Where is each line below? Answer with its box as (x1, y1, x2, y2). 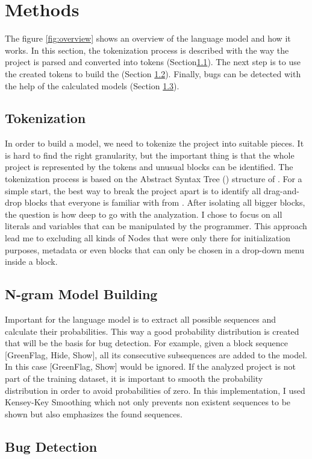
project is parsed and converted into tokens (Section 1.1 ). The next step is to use (5, 55, 301, 68)
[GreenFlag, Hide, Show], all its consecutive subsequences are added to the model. (5, 348, 308, 361)
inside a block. (5, 255, 58, 268)
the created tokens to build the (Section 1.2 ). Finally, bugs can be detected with (5, 67, 301, 80)
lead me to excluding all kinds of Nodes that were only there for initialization (5, 232, 290, 244)
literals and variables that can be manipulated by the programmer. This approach (5, 220, 307, 232)
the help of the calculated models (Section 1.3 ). (5, 79, 179, 92)
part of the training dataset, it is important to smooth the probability (5, 372, 263, 384)
